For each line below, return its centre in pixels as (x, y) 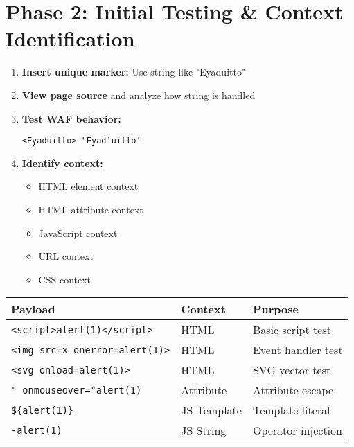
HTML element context (88, 186)
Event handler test (298, 350)
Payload (33, 309)
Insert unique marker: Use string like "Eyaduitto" (134, 72)
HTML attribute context (91, 209)
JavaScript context (78, 233)
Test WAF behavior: (71, 118)
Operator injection (297, 430)
